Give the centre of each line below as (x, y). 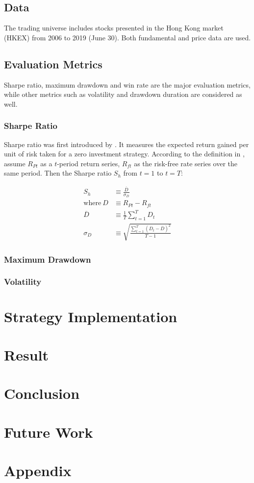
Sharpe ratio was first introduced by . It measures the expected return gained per (127, 144)
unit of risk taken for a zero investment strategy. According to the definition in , (124, 154)
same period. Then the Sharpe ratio (58, 173)
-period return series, (89, 163)
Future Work (49, 432)
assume (15, 163)
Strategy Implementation (91, 316)
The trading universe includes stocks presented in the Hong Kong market (114, 28)
